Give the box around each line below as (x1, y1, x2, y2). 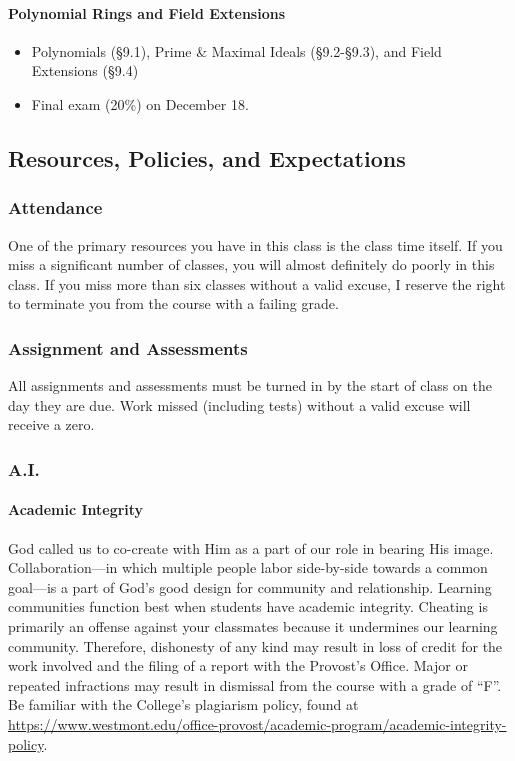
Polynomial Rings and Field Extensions (8, 2, 286, 23)
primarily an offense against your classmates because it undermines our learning (8, 615, 498, 636)
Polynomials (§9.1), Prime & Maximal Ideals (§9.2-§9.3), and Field (31, 40, 442, 61)
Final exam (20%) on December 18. (31, 93, 249, 114)
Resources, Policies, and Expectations (8, 142, 406, 173)
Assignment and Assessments (8, 335, 248, 360)
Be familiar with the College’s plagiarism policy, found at (8, 694, 359, 715)
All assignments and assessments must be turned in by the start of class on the (8, 375, 492, 396)
